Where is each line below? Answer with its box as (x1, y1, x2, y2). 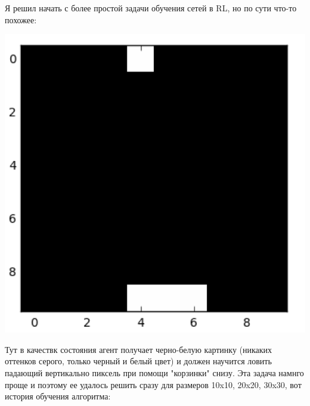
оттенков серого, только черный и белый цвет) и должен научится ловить (5, 355, 272, 367)
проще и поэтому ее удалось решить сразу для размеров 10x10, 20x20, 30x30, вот (5, 378, 302, 390)
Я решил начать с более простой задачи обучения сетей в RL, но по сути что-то (5, 2, 297, 14)
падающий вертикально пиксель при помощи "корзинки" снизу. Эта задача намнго (5, 367, 304, 379)
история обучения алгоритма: (5, 390, 111, 402)
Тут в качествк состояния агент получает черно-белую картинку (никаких (5, 343, 272, 355)
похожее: (5, 13, 37, 26)
